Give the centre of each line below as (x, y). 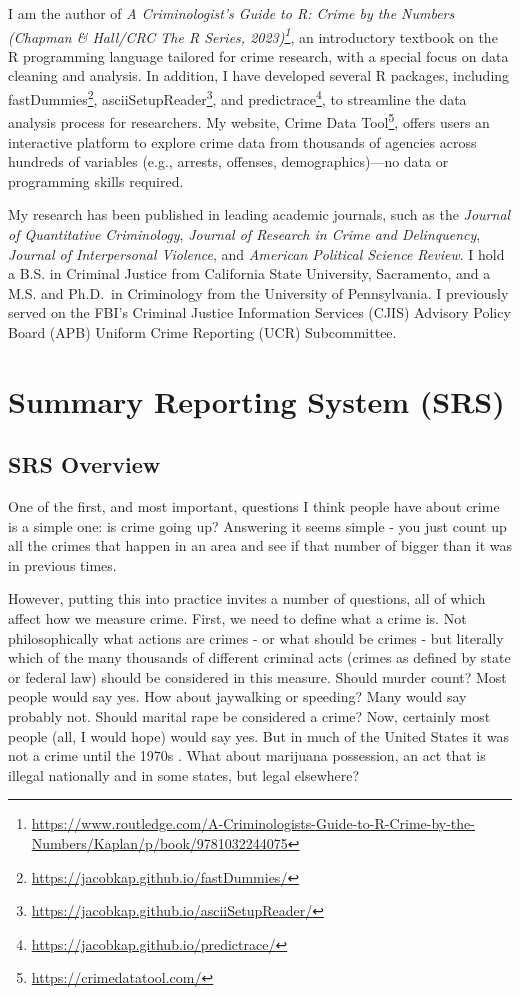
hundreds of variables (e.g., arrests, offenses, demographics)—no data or (228, 161)
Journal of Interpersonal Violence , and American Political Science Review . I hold (256, 253)
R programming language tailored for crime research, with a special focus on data (258, 55)
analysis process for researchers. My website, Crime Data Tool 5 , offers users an (249, 120)
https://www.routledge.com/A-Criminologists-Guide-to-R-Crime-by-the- (253, 823)
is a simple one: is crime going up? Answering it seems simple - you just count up (257, 525)
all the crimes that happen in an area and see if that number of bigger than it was (260, 545)
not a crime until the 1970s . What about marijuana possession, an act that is (247, 755)
